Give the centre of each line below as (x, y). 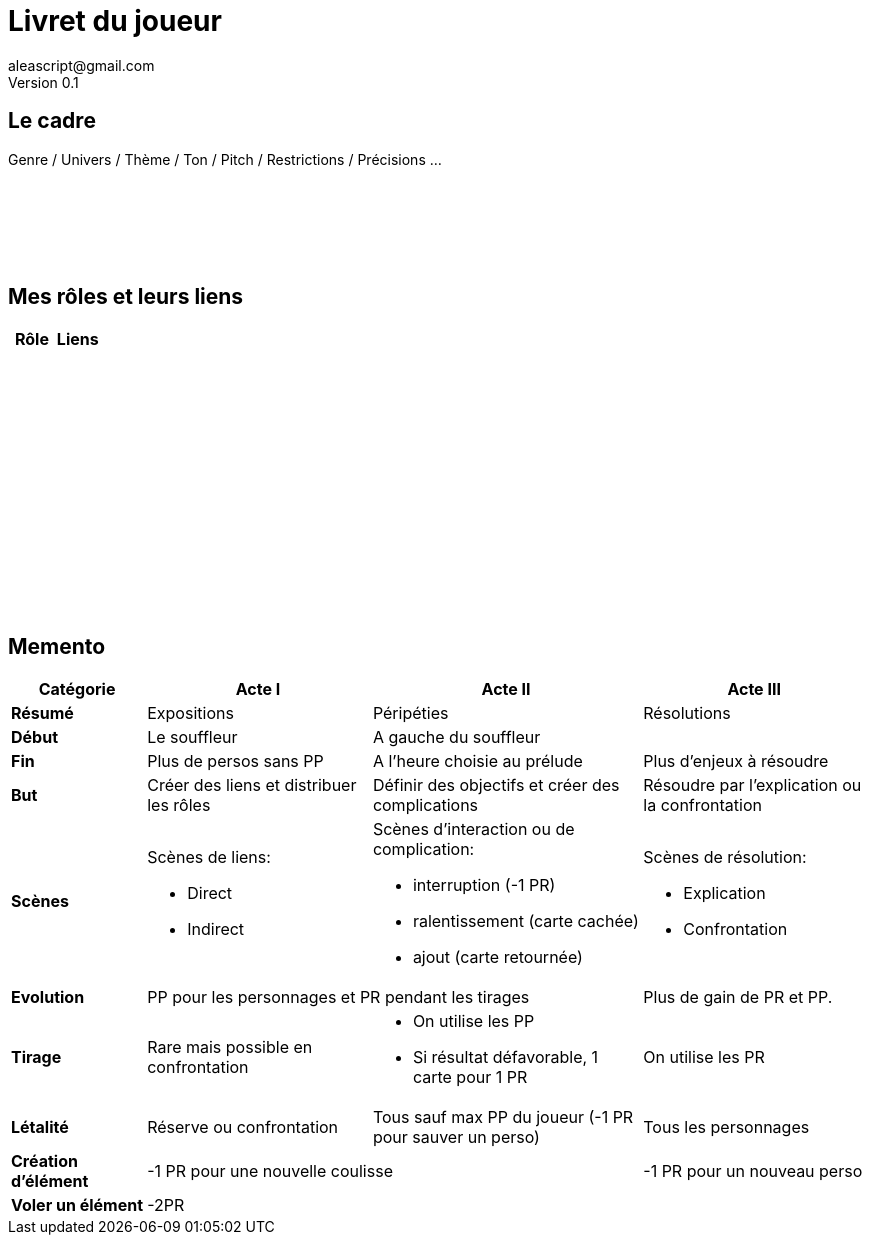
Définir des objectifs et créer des (496, 785)
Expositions (190, 713)
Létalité (40, 1127)
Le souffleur (192, 737)
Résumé (42, 713)
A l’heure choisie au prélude (477, 761)
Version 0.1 (43, 82)
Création (44, 1161)
